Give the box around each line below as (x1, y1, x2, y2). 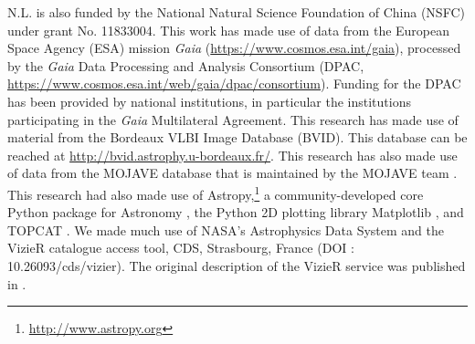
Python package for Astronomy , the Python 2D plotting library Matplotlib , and (7, 203, 464, 222)
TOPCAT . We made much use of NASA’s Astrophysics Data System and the (7, 220, 445, 239)
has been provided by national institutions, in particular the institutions (7, 91, 411, 110)
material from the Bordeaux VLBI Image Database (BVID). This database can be (7, 128, 468, 147)
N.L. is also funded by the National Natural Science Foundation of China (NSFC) (7, 3, 465, 21)
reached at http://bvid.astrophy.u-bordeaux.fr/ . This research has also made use (7, 145, 458, 164)
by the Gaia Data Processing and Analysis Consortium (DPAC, (7, 56, 364, 75)
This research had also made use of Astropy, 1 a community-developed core (7, 182, 424, 203)
